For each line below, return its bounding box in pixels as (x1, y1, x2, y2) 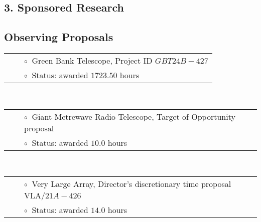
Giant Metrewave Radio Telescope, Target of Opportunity (32, 110, 235, 122)
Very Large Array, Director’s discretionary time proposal (32, 178, 231, 190)
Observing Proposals (4, 29, 113, 45)
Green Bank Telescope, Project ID (32, 54, 153, 66)
